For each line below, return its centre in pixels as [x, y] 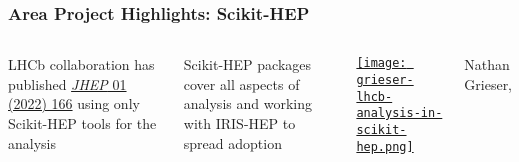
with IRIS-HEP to [239, 123]
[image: [381, 63]
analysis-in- [399, 113]
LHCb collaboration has [81, 64]
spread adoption [232, 142]
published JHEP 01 [67, 83]
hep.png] [385, 146]
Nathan [487, 64]
